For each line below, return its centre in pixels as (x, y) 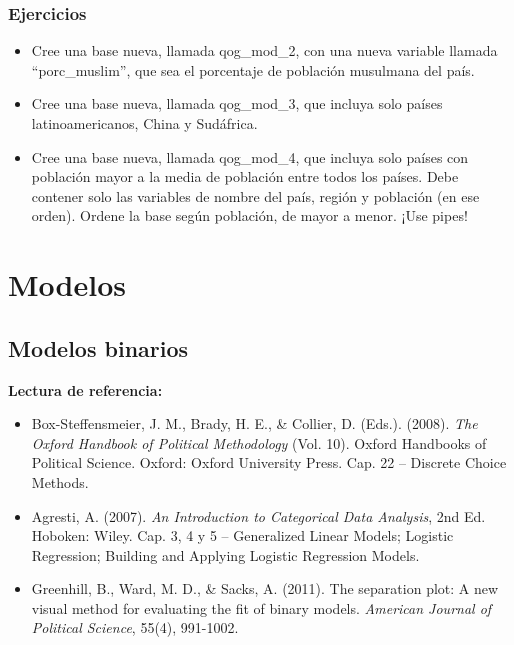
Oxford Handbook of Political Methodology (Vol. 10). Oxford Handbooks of (259, 442)
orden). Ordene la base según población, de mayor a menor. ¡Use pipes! (249, 215)
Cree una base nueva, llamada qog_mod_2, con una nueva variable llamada (264, 50)
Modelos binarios (98, 347)
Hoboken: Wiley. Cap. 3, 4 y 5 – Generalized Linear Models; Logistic (242, 535)
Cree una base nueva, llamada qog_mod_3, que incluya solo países (237, 103)
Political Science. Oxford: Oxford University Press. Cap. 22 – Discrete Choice (269, 462)
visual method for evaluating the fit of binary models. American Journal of (261, 607)
